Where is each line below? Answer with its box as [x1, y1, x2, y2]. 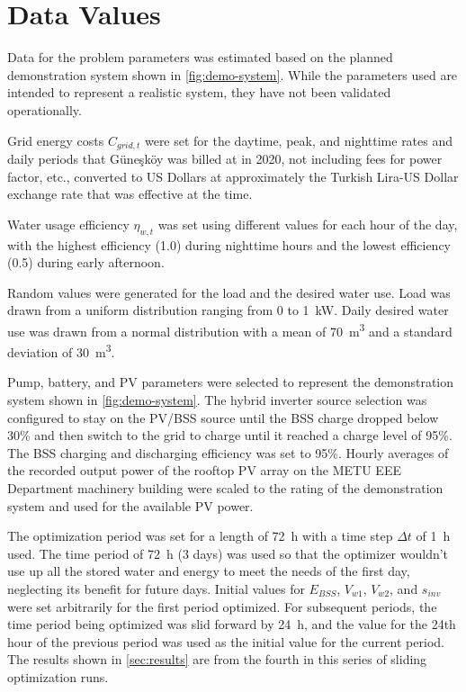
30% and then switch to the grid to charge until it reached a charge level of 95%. [7, 426, 453, 445]
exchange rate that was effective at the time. [7, 184, 253, 203]
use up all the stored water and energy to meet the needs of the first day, [7, 562, 410, 580]
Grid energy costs [7, 130, 104, 149]
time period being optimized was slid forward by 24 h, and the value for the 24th [7, 615, 456, 634]
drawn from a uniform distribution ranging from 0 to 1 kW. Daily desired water [7, 301, 449, 319]
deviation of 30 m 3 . [7, 340, 115, 361]
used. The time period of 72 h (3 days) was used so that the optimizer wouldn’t [7, 544, 449, 562]
